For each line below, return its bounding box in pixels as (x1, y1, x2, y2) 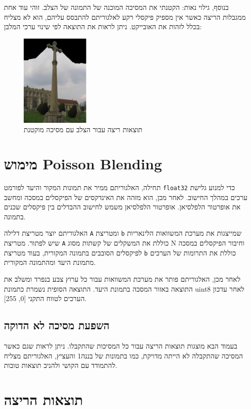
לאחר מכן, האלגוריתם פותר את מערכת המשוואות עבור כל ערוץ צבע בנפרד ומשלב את (4, 273, 241, 284)
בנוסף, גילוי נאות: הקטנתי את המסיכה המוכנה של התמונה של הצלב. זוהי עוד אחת (4, 2, 229, 12)
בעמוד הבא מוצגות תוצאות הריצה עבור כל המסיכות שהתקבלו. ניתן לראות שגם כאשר (4, 340, 238, 351)
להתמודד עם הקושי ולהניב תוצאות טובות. (4, 360, 118, 370)
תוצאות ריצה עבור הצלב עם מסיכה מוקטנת (24, 124, 143, 135)
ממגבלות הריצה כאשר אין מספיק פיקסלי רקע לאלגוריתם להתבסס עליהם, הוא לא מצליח (4, 11, 246, 22)
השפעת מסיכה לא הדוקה (4, 317, 110, 333)
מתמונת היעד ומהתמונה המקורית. (4, 257, 96, 267)
